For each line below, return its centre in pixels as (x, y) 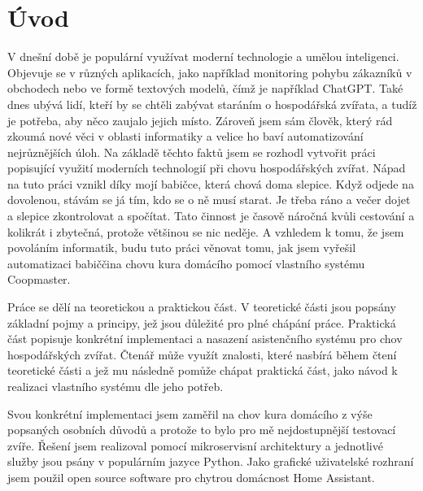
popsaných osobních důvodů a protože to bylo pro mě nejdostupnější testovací (202, 430)
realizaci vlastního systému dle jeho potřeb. (116, 386)
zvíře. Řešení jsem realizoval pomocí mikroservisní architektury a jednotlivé (195, 445)
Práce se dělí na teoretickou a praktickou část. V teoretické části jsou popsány (202, 307)
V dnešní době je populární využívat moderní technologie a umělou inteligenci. (203, 56)
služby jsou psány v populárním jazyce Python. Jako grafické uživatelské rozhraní (211, 461)
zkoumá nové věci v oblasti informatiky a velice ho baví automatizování (185, 136)
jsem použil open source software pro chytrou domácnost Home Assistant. (191, 477)
